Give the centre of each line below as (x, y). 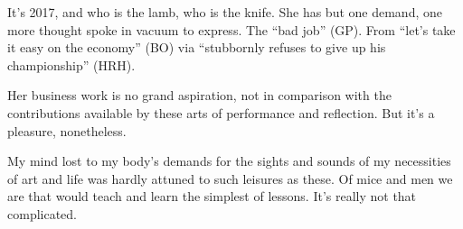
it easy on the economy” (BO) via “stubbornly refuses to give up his (197, 47)
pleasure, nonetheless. (67, 130)
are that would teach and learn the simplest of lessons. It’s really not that (212, 196)
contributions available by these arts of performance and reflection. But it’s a (221, 112)
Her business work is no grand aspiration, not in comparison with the (199, 95)
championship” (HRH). (71, 64)
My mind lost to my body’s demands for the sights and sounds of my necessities (229, 161)
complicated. (42, 213)
